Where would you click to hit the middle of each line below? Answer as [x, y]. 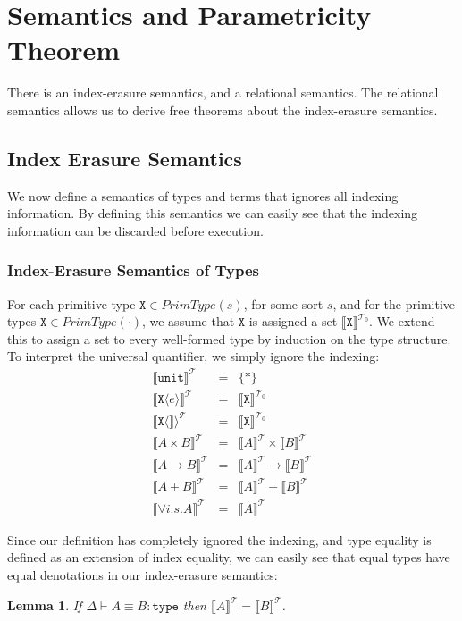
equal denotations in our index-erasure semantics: [143, 574]
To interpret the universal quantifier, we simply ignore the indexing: [193, 356]
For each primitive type [71, 303]
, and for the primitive [394, 303]
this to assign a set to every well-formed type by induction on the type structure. [229, 338]
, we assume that [188, 321]
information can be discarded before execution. [135, 230]
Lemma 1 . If [45, 604]
